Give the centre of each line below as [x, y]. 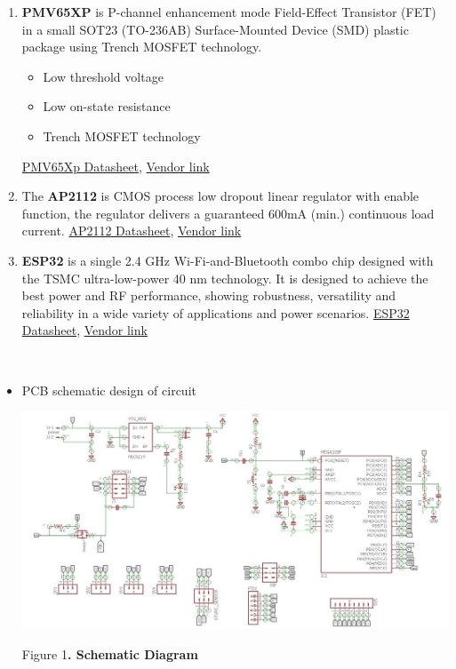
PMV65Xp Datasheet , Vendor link [116, 166]
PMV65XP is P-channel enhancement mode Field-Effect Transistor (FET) [229, 12]
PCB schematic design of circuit [109, 390]
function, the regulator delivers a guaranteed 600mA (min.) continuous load [228, 213]
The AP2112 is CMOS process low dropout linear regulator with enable [220, 196]
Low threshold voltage [103, 76]
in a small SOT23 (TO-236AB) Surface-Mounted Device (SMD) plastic [215, 29]
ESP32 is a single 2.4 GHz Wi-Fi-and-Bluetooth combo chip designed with [228, 260]
